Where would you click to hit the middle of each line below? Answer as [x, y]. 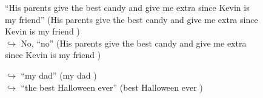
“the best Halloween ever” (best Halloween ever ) [112, 87]
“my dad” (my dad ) [59, 75]
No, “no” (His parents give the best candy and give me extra [134, 43]
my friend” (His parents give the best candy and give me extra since [131, 19]
